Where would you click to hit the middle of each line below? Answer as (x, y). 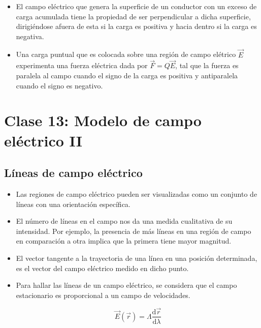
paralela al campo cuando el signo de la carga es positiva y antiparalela (127, 75)
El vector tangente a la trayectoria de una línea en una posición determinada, (137, 258)
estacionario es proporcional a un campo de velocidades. (103, 295)
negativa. (30, 36)
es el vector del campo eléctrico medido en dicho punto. (102, 268)
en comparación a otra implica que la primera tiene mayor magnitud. (124, 241)
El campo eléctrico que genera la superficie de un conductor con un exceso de (136, 6)
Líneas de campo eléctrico (73, 173)
